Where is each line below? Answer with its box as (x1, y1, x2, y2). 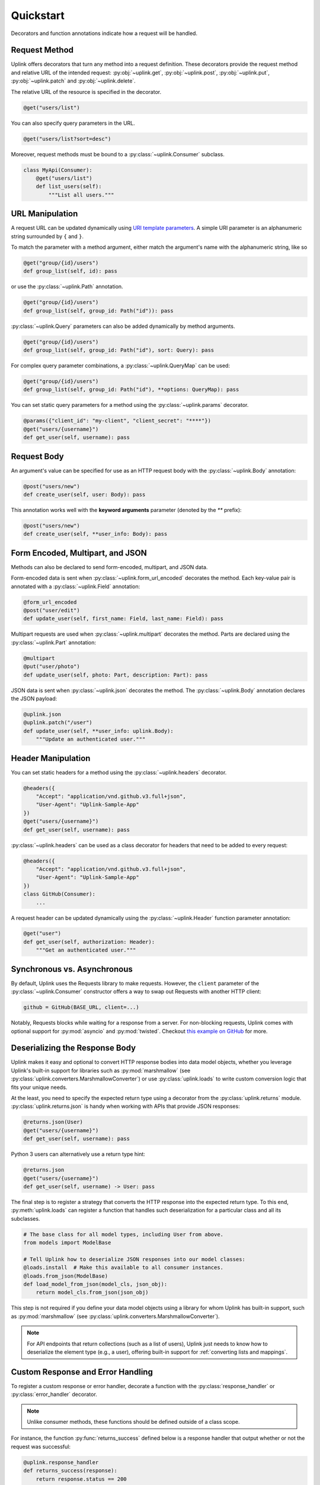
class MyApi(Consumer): (23, 166, 93, 173)
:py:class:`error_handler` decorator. (11, 1391, 97, 1398)
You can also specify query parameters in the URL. (11, 119, 136, 127)
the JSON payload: (11, 695, 57, 702)
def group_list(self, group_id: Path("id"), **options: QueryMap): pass (23, 386, 239, 393)
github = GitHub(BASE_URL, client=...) (23, 1004, 139, 1011)
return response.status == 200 (36, 1475, 127, 1482)
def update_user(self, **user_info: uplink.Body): (23, 728, 174, 734)
